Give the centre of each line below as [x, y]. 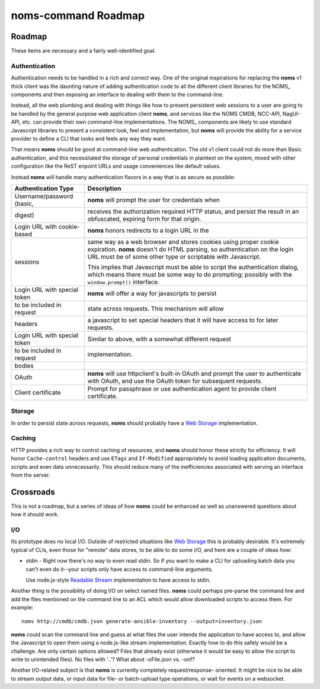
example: [22, 608]
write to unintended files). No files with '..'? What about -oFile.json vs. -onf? [103, 659]
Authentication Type [44, 188]
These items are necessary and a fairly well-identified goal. [84, 51]
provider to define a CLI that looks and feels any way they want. [89, 138]
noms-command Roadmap [78, 15]
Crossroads [33, 492]
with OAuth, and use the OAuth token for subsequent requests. [175, 381]
